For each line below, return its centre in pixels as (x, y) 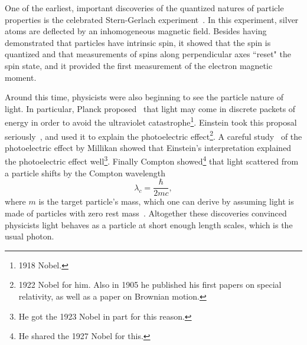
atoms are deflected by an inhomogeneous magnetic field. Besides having (136, 31)
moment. (21, 77)
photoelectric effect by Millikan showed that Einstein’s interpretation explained (148, 147)
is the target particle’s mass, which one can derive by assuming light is (166, 201)
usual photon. (30, 236)
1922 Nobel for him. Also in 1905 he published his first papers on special (150, 285)
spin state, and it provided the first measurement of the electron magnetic (139, 65)
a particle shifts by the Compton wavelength (85, 172)
